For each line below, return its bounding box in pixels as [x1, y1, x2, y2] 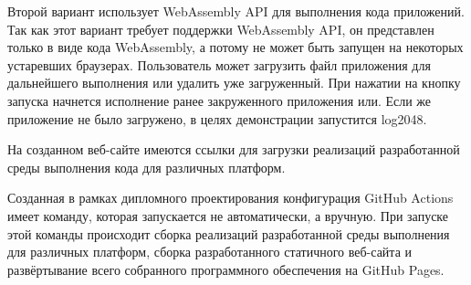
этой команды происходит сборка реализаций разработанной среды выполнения [7, 224, 450, 243]
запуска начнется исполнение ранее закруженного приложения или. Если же [7, 90, 432, 110]
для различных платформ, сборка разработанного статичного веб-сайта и [7, 242, 412, 261]
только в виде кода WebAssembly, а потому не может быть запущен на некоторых [7, 37, 464, 57]
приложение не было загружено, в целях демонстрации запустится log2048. [7, 109, 427, 128]
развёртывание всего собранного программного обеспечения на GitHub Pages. [7, 259, 445, 279]
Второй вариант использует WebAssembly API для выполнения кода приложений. [7, 2, 465, 20]
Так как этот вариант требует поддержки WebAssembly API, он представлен [7, 19, 434, 38]
